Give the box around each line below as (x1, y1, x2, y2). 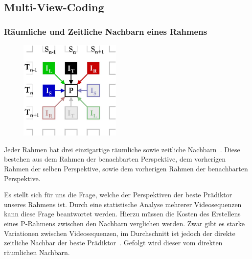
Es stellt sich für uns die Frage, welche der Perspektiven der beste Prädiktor (4, 189, 232, 200)
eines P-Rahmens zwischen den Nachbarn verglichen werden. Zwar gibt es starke (4, 218, 245, 228)
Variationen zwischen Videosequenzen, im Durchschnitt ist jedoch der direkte (4, 228, 235, 238)
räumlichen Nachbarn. (4, 247, 70, 257)
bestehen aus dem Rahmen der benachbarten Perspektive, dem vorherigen (4, 154, 226, 164)
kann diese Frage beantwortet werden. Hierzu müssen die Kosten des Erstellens (4, 209, 241, 219)
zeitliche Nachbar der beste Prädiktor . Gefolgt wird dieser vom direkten (4, 237, 223, 248)
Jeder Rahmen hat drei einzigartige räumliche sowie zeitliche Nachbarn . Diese (4, 144, 240, 154)
